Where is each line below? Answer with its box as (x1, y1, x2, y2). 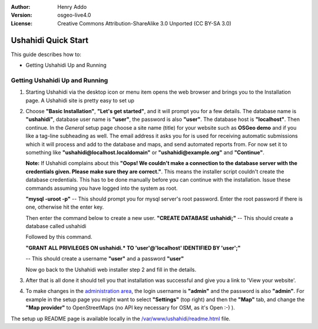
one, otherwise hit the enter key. (25, 203, 104, 210)
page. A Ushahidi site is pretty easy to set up (25, 97, 135, 104)
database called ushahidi (25, 223, 87, 230)
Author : (11, 4, 31, 10)
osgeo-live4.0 (57, 12, 91, 19)
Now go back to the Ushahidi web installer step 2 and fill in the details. (25, 266, 197, 273)
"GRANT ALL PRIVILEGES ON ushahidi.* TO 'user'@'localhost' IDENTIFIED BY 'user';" (25, 244, 241, 251)
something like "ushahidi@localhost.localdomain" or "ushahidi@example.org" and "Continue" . (25, 149, 264, 156)
